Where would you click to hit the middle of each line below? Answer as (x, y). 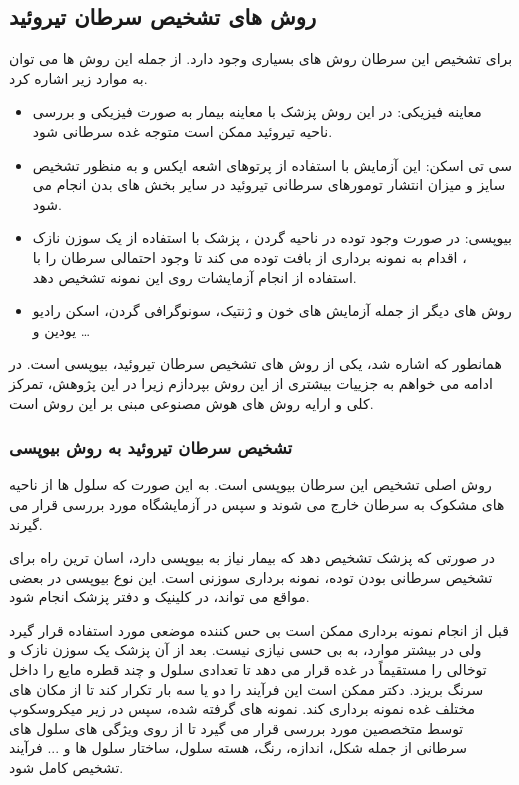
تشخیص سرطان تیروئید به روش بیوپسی (151, 447)
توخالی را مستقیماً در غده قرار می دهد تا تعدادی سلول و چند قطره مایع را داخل (248, 669)
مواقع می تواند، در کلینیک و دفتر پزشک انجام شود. (159, 596)
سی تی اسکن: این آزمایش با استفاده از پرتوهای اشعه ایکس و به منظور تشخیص (272, 164)
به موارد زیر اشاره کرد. (78, 77)
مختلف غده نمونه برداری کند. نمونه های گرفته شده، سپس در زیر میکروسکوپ (242, 708)
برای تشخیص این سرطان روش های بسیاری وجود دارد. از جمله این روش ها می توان (261, 58)
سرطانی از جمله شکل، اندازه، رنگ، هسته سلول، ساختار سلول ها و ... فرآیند (238, 747)
